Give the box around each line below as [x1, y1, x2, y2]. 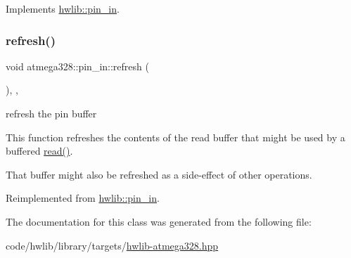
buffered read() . [6, 143, 73, 158]
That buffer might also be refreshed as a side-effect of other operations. [6, 167, 312, 181]
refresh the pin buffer [6, 106, 97, 120]
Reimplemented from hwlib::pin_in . [6, 191, 160, 205]
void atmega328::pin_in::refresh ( [6, 58, 149, 73]
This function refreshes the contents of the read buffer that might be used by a [6, 129, 345, 144]
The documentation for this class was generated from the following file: [6, 214, 312, 228]
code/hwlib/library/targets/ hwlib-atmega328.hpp [6, 238, 219, 252]
